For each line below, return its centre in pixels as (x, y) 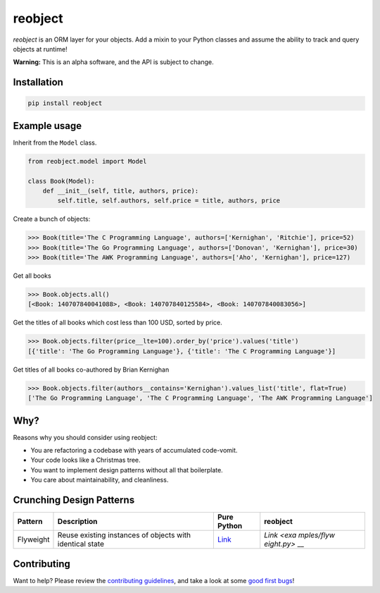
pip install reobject (65, 103)
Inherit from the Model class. (55, 142)
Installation (38, 82)
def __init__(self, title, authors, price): (121, 191)
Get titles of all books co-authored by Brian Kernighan (91, 369)
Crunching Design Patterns (74, 500)
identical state (81, 544)
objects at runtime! (40, 49)
